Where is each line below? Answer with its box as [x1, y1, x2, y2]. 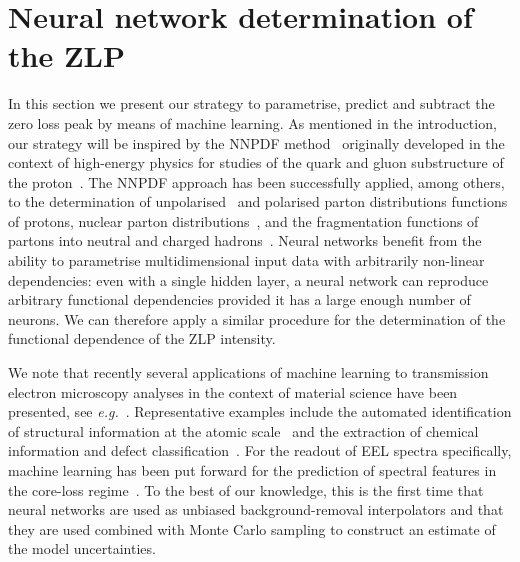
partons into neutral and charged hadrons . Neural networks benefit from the [8, 230, 482, 251]
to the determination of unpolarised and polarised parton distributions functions [8, 191, 508, 212]
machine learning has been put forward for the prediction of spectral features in [8, 460, 497, 480]
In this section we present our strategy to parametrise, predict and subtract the [8, 93, 495, 114]
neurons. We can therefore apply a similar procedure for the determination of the [8, 308, 506, 329]
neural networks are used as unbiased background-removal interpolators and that [8, 499, 504, 520]
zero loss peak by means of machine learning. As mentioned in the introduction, [8, 112, 497, 133]
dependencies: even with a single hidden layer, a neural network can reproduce [8, 269, 489, 290]
